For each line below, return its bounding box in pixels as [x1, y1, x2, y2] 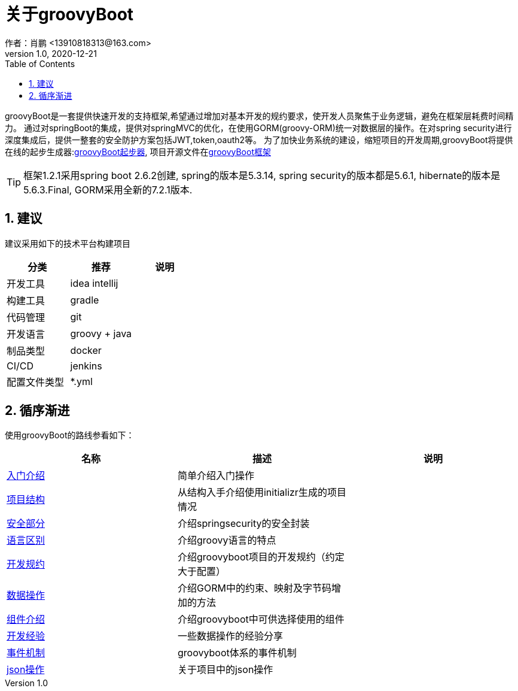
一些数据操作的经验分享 [177, 630, 283, 642]
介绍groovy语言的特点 [177, 534, 276, 547]
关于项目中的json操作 [177, 663, 273, 676]
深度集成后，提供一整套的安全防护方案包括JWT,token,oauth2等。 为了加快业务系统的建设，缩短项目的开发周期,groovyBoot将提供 [5, 134, 513, 145]
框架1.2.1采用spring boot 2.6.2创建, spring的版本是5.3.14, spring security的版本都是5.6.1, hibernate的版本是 [23, 169, 501, 181]
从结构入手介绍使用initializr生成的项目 [177, 486, 346, 499]
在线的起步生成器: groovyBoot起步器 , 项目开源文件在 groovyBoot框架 [5, 146, 271, 157]
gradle [70, 293, 99, 306]
